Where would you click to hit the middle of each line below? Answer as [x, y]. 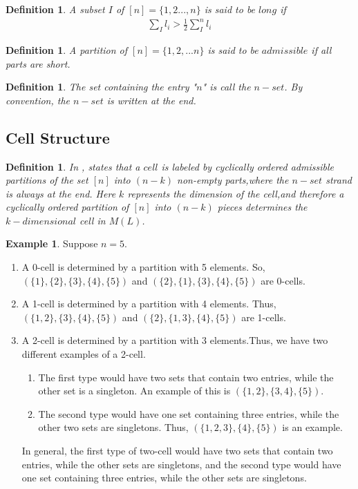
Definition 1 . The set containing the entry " [101, 87]
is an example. [312, 427]
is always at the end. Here [61, 193]
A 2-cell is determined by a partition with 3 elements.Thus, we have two [175, 340]
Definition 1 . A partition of [67, 49]
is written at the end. [151, 100]
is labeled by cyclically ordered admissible [247, 166]
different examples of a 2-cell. [84, 354]
